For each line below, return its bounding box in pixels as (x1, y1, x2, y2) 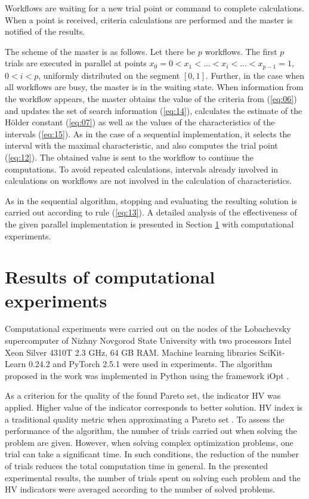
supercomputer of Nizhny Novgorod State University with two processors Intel (5, 334, 292, 347)
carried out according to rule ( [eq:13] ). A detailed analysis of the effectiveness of (5, 206, 297, 218)
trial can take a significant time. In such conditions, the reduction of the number (5, 448, 299, 460)
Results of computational (5, 264, 215, 289)
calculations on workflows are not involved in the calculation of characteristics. (5, 174, 292, 187)
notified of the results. (5, 25, 85, 38)
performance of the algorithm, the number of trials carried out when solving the (5, 424, 297, 437)
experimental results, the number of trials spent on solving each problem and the (5, 471, 301, 483)
